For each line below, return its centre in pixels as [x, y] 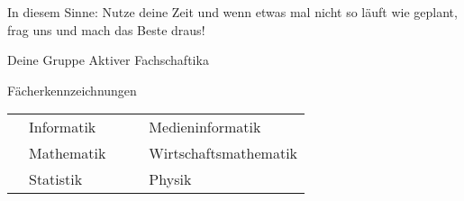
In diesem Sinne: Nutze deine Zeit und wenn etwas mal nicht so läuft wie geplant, [232, 12]
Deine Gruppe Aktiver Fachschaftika [108, 60]
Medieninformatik [205, 127]
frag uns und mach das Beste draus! [106, 29]
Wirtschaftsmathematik [223, 153]
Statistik [56, 179]
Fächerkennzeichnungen [72, 90]
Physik [170, 179]
